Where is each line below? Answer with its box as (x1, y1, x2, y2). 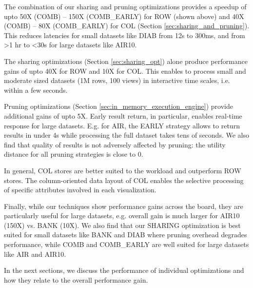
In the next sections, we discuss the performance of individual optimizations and (4, 265, 244, 275)
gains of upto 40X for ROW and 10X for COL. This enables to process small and (4, 65, 246, 76)
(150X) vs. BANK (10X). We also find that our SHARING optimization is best (4, 220, 241, 230)
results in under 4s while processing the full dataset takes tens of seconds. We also (4, 130, 249, 140)
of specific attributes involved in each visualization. (4, 185, 156, 195)
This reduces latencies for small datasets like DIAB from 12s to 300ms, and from (4, 30, 245, 40)
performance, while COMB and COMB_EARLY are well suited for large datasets (4, 239, 249, 249)
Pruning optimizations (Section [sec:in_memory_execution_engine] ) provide (4, 101, 233, 111)
